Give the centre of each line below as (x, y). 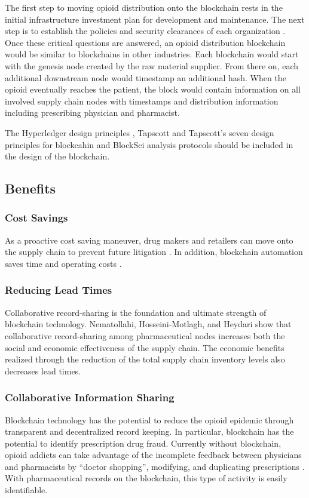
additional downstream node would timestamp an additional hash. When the (146, 77)
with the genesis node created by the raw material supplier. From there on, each (152, 65)
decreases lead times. (43, 371)
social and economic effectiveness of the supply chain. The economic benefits (145, 347)
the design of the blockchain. (57, 156)
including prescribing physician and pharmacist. (92, 113)
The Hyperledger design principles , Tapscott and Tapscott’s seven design (140, 132)
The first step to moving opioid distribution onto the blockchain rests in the (144, 7)
